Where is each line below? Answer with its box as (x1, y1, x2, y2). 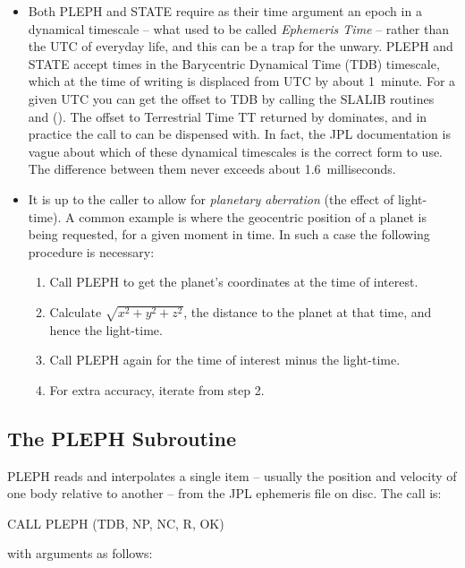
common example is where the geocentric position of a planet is (79, 207, 427, 226)
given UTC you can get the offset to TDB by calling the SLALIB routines (28, 89, 435, 108)
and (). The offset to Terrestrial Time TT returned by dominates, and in (28, 107, 427, 125)
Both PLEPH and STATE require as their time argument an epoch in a (28, 2, 422, 20)
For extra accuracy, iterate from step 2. (49, 380, 265, 399)
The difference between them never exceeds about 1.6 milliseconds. (28, 159, 396, 178)
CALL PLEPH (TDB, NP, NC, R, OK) (7, 513, 224, 532)
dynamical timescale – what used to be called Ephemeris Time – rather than (28, 19, 449, 38)
